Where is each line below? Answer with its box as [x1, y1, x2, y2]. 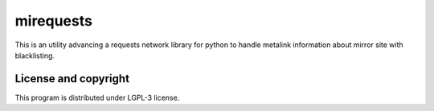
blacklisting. [14, 50, 55, 60]
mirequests [14, 12, 92, 30]
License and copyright [14, 72, 130, 85]
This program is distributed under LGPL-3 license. [14, 93, 180, 102]
